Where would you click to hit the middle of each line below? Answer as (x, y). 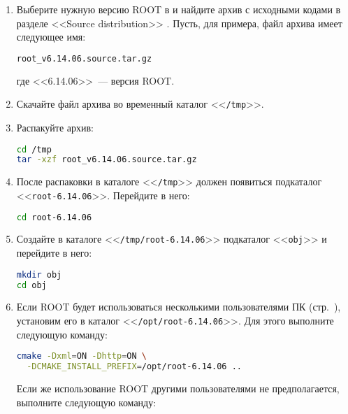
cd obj (31, 285)
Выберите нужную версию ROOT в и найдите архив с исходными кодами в (179, 9)
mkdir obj (39, 274)
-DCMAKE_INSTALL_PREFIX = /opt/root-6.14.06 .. (134, 367)
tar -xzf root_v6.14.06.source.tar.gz (107, 160)
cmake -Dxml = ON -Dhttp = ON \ (81, 356)
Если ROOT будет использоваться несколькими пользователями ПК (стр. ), (179, 307)
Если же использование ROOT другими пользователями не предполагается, (178, 388)
